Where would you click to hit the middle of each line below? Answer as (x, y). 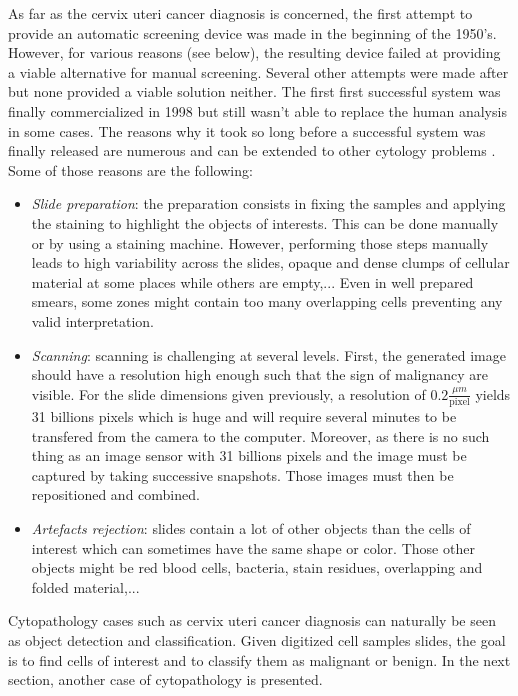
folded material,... (85, 586)
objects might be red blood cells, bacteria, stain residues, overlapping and (257, 567)
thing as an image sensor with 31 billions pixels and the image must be (249, 455)
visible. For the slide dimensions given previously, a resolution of (228, 393)
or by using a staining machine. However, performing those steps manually (260, 242)
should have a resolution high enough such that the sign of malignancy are (259, 374)
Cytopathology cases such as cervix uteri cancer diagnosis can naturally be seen (252, 620)
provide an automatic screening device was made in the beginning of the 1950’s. (252, 32)
